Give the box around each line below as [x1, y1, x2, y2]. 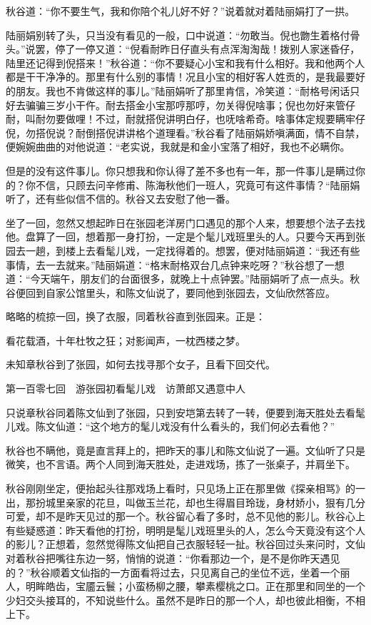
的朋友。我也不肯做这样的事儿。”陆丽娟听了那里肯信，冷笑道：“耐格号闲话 [6, 83, 350, 98]
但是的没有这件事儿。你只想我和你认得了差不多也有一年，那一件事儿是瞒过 [6, 163, 355, 178]
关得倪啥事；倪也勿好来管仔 [225, 97, 355, 112]
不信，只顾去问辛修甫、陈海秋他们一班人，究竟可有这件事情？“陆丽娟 [35, 177, 360, 192]
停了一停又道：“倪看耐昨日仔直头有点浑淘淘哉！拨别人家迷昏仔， [55, 41, 360, 56]
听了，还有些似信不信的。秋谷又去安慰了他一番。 [6, 191, 235, 206]
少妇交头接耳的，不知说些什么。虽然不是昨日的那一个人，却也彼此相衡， [6, 592, 345, 607]
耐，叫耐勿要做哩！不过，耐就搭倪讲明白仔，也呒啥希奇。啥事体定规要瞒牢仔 [6, 111, 365, 126]
